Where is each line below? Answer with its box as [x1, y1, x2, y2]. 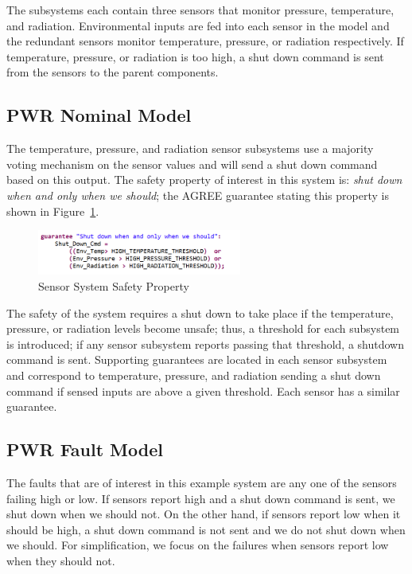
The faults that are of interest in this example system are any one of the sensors [6, 474, 397, 490]
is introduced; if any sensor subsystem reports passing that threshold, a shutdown [6, 335, 405, 352]
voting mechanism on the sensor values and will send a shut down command [6, 155, 378, 172]
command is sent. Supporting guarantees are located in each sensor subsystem [6, 351, 387, 368]
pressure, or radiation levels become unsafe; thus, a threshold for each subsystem [6, 320, 400, 337]
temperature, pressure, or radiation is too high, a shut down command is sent [6, 48, 384, 64]
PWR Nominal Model [6, 103, 192, 127]
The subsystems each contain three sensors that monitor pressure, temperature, [6, 2, 395, 18]
